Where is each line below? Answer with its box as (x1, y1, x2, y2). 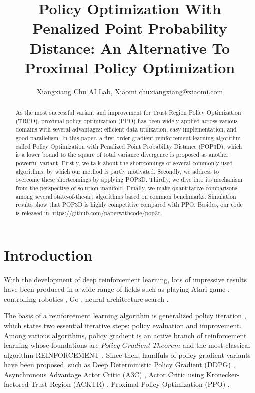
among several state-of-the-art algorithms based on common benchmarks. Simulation (15, 192, 236, 200)
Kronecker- (206, 369, 240, 379)
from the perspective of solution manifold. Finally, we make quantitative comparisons (15, 183, 238, 192)
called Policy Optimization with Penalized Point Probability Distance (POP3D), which (15, 142, 242, 150)
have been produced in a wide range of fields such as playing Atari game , (4, 284, 230, 294)
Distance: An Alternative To (29, 37, 230, 58)
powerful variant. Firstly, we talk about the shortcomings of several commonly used (15, 159, 233, 167)
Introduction (4, 244, 93, 265)
